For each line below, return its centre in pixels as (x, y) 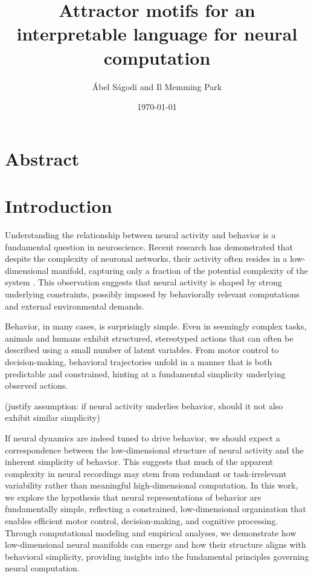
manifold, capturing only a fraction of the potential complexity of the (180, 270)
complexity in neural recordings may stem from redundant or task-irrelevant (146, 473)
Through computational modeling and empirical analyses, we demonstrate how (151, 532)
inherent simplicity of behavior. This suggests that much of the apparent (139, 462)
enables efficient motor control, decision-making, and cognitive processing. (142, 521)
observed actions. (37, 385)
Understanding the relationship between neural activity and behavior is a (140, 235)
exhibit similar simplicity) (53, 417)
